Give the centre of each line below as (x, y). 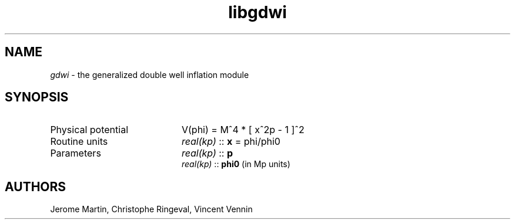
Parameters (76, 153)
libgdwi (257, 12)
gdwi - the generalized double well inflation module (150, 74)
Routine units (79, 142)
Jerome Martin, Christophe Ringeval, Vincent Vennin (151, 209)
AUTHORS (36, 186)
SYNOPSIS (37, 97)
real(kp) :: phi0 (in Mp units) (236, 164)
